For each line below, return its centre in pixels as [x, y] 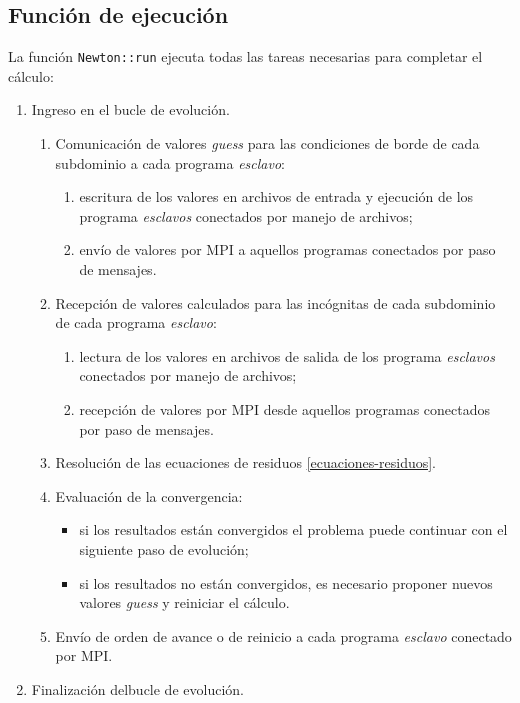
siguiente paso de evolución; [164, 548]
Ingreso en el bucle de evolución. [130, 109]
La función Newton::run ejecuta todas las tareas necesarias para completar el [245, 56]
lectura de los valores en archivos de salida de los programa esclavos [287, 355]
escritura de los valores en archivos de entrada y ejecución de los [276, 196]
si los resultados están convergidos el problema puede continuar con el [293, 529]
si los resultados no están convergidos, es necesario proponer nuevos [286, 582]
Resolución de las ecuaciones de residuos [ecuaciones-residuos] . [246, 462]
